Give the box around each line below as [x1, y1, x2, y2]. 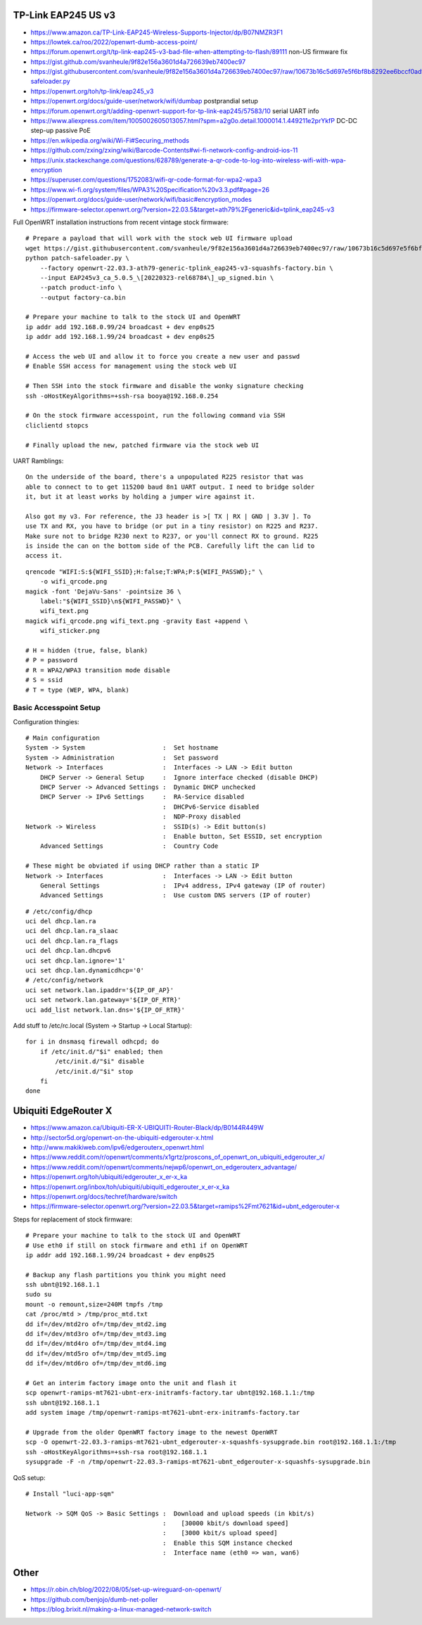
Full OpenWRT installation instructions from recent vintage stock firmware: [13, 218, 229, 226]
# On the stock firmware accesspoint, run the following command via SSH [25, 411, 286, 420]
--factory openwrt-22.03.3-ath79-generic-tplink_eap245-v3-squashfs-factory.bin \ [39, 264, 333, 272]
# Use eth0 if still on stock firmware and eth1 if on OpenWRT [25, 1241, 248, 1250]
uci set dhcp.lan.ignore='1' [25, 956, 126, 965]
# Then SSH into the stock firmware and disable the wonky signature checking [25, 382, 304, 390]
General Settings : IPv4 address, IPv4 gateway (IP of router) [39, 881, 326, 889]
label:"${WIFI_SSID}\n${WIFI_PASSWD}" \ [39, 598, 182, 605]
